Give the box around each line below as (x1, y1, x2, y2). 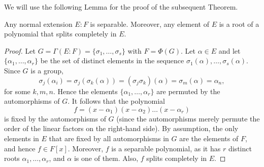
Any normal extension (4, 18, 73, 29)
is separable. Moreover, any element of (90, 18, 209, 29)
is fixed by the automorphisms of (4, 113, 106, 123)
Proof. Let (4, 45, 36, 56)
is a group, (30, 65, 63, 75)
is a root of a (219, 18, 259, 29)
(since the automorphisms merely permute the (116, 113, 260, 123)
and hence (4, 143, 36, 153)
